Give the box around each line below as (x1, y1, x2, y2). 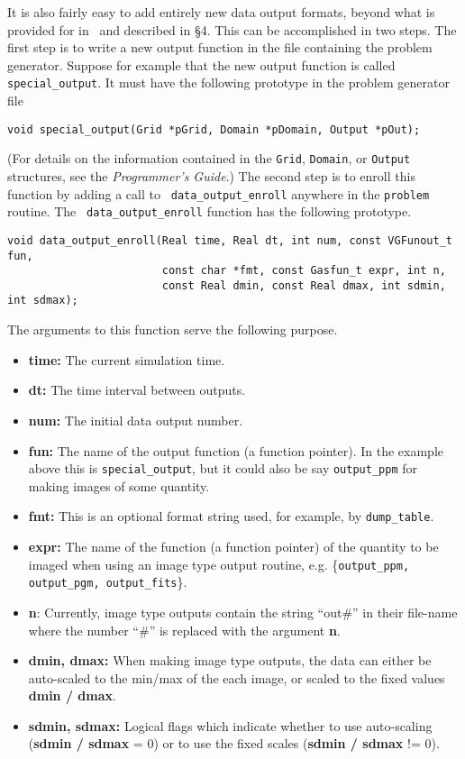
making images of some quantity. (28, 476, 210, 495)
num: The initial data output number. (28, 410, 243, 429)
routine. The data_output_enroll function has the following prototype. (7, 202, 412, 221)
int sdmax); (7, 294, 78, 307)
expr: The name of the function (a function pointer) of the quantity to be (28, 537, 439, 555)
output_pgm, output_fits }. (28, 572, 187, 591)
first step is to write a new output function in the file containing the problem (7, 38, 433, 57)
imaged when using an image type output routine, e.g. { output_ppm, (28, 554, 410, 573)
